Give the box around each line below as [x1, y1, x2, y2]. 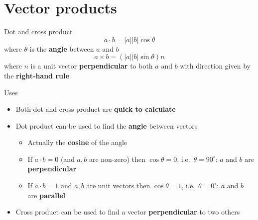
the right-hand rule [4, 70, 69, 80]
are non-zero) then [89, 153, 145, 164]
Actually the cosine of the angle [27, 137, 128, 147]
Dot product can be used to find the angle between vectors [15, 120, 198, 131]
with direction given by [180, 61, 251, 71]
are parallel [27, 190, 65, 200]
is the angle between [29, 43, 94, 54]
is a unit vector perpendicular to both [30, 61, 153, 71]
